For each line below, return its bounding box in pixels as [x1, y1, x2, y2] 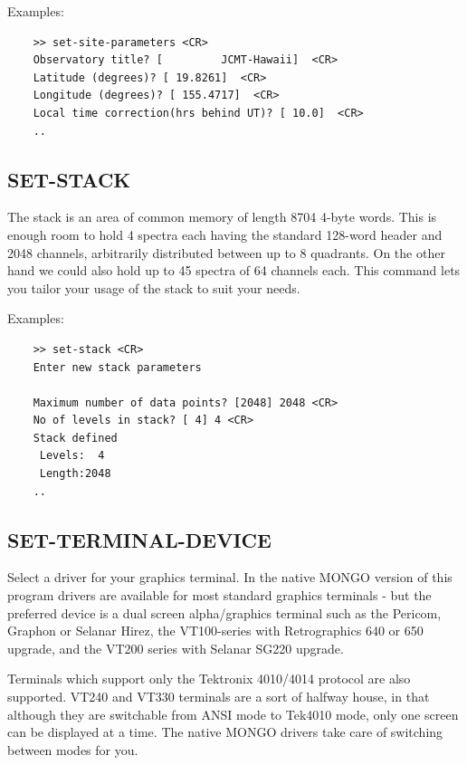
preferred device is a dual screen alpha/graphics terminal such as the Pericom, [7, 603, 442, 622]
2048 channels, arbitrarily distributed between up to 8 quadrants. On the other [7, 243, 445, 262]
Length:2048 [39, 467, 111, 481]
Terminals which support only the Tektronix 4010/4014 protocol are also [7, 669, 411, 688]
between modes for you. [7, 740, 138, 759]
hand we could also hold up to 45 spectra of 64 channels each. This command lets [7, 261, 461, 280]
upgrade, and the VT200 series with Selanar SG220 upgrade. [7, 638, 344, 657]
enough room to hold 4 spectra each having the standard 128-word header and [7, 225, 443, 244]
